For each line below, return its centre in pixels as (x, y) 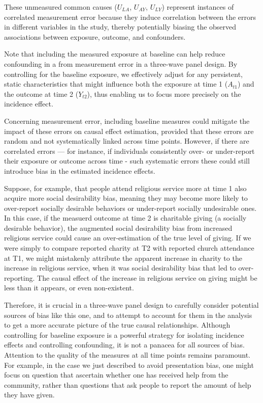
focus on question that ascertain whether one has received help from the (116, 375)
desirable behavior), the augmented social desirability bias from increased (118, 227)
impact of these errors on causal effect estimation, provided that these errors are (129, 131)
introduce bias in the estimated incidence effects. (80, 170)
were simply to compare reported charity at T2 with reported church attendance (129, 248)
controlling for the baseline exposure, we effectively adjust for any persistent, (123, 74)
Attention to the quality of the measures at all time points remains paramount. (127, 355)
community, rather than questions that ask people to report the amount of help (128, 384)
